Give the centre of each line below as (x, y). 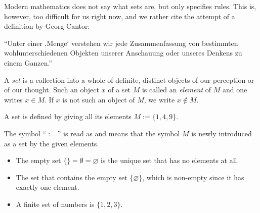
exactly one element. (48, 187)
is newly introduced (222, 133)
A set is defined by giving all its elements (68, 116)
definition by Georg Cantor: (47, 26)
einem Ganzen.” (28, 62)
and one (235, 90)
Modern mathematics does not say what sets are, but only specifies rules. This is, (130, 6)
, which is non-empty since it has (193, 177)
